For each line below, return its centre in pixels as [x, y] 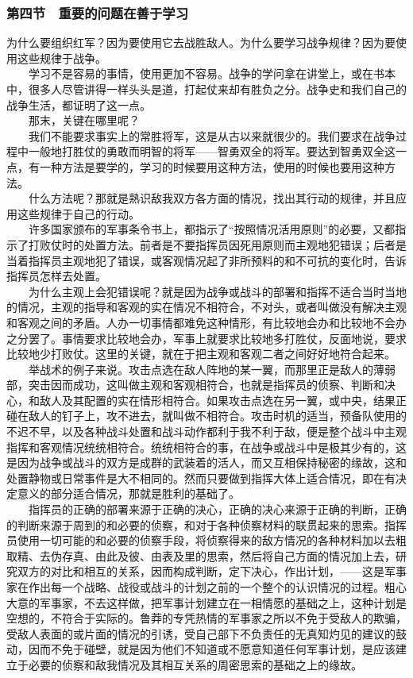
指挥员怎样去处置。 [56, 276]
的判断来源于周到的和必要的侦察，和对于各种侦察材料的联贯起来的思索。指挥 [206, 524]
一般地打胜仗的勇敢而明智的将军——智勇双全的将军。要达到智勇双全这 [212, 151]
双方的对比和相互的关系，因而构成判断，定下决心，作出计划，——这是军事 [212, 571]
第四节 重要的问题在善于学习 [98, 12]
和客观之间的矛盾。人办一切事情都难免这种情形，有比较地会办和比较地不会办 [206, 322]
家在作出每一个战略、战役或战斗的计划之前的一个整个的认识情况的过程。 [195, 587]
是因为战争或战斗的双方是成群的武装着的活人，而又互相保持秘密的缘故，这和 [206, 462]
